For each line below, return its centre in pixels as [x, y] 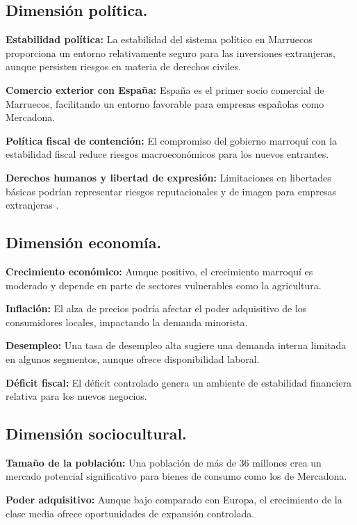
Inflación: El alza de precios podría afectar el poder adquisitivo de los [156, 308]
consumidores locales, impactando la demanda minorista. [127, 322]
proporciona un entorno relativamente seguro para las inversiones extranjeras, [171, 52]
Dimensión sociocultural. [96, 434]
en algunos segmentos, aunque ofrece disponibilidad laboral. [133, 358]
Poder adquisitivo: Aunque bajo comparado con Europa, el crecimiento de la [174, 500]
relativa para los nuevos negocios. [76, 396]
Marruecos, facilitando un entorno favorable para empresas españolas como [165, 103]
